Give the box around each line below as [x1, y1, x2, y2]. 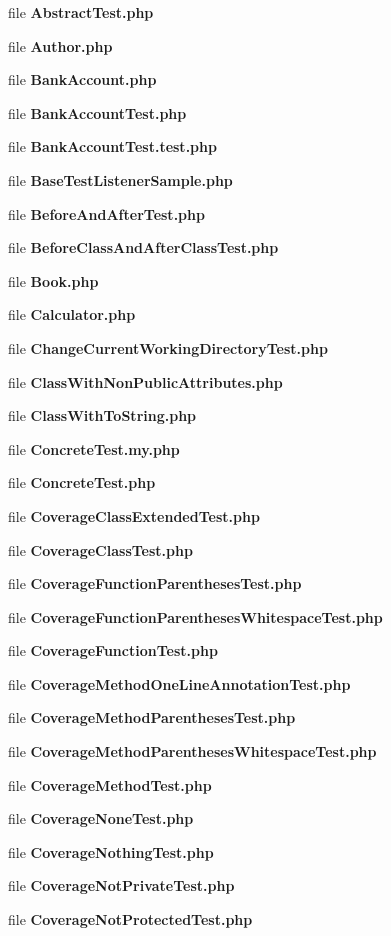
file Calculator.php [8, 304, 136, 325]
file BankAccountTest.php [8, 102, 187, 123]
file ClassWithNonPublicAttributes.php [8, 371, 283, 392]
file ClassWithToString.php [8, 405, 197, 426]
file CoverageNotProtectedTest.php [8, 909, 253, 930]
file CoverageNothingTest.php [8, 841, 214, 862]
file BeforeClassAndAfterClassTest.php [8, 237, 279, 258]
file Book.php [8, 270, 99, 291]
